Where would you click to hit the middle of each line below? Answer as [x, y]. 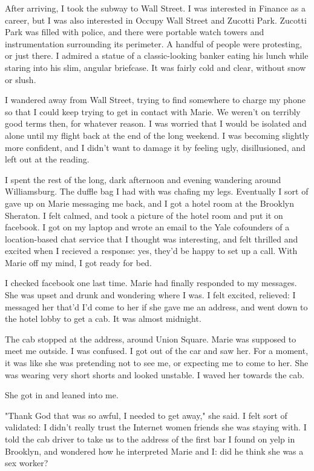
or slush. [21, 79]
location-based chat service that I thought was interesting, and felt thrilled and [152, 239]
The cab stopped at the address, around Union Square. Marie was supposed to [151, 339]
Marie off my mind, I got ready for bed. [78, 262]
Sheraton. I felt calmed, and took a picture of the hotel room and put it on [144, 215]
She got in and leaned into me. [62, 395]
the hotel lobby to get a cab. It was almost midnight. [103, 319]
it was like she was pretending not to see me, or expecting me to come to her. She [157, 363]
